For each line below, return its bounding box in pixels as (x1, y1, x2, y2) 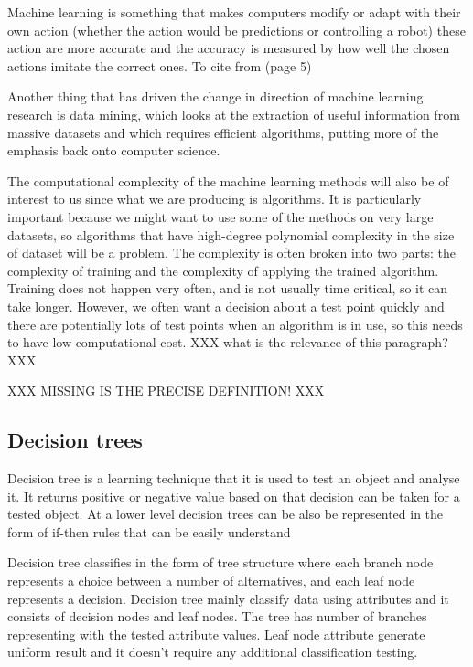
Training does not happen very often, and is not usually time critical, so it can (7, 279, 448, 298)
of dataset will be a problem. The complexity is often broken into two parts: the (7, 243, 456, 262)
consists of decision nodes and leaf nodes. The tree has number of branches (7, 607, 427, 626)
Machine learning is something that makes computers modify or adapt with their (7, 3, 461, 21)
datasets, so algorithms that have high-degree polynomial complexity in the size (7, 225, 455, 244)
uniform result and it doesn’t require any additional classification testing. (7, 642, 418, 662)
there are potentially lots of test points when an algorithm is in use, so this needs (7, 314, 463, 333)
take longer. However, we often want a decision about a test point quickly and (7, 296, 445, 315)
